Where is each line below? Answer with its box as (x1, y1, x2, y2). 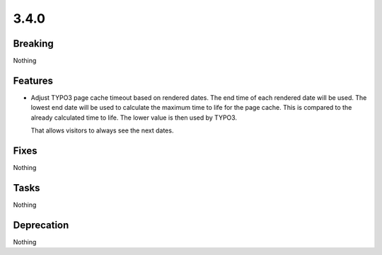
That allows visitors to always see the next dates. (30, 126, 174, 135)
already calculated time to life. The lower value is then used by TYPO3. (30, 113, 237, 122)
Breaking (13, 38, 54, 50)
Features (13, 74, 53, 86)
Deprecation (13, 219, 69, 231)
